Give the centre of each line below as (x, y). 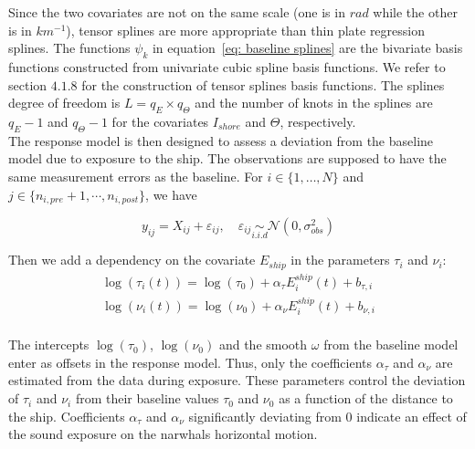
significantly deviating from (265, 416)
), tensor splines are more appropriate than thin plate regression (245, 30)
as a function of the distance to (366, 398)
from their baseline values (147, 398)
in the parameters (340, 260)
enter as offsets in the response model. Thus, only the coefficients (190, 362)
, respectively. (318, 121)
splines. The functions (69, 48)
